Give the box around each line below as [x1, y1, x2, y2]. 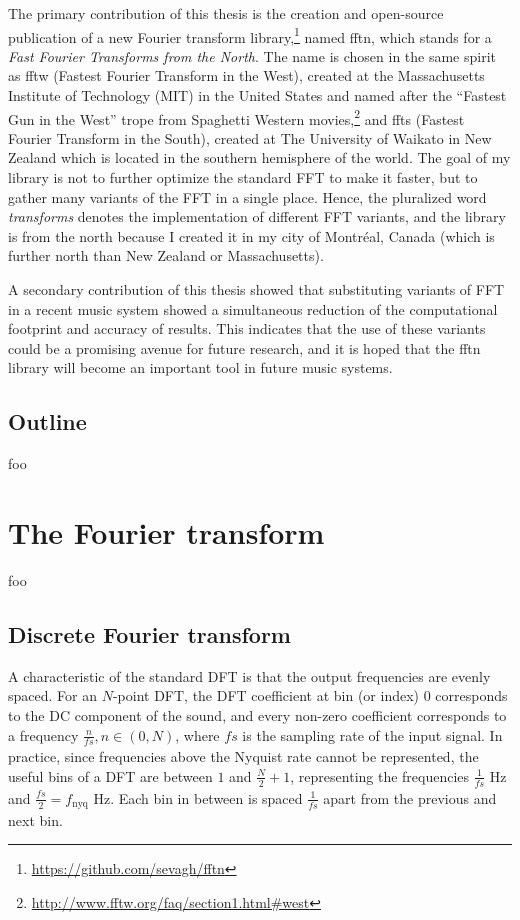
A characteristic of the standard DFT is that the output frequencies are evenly [8, 665, 491, 686]
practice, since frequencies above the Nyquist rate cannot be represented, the [8, 746, 479, 767]
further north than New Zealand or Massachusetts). [8, 245, 324, 266]
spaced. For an [8, 685, 97, 706]
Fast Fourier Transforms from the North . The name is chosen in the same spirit [8, 45, 497, 66]
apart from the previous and [323, 787, 497, 808]
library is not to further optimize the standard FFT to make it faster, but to [8, 167, 478, 188]
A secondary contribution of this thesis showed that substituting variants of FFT [8, 279, 505, 300]
